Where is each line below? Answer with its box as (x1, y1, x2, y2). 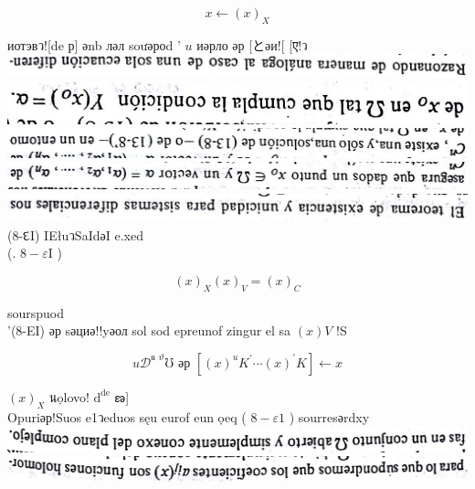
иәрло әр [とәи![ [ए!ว (196, 35, 308, 54)
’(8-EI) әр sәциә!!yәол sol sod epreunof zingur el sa (7, 321, 291, 340)
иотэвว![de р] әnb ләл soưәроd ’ (7, 35, 181, 54)
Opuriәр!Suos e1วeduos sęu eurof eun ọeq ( (7, 407, 247, 426)
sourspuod (7, 303, 65, 322)
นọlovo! (49, 387, 90, 406)
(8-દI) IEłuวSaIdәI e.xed (7, 225, 143, 244)
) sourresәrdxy (289, 407, 370, 426)
